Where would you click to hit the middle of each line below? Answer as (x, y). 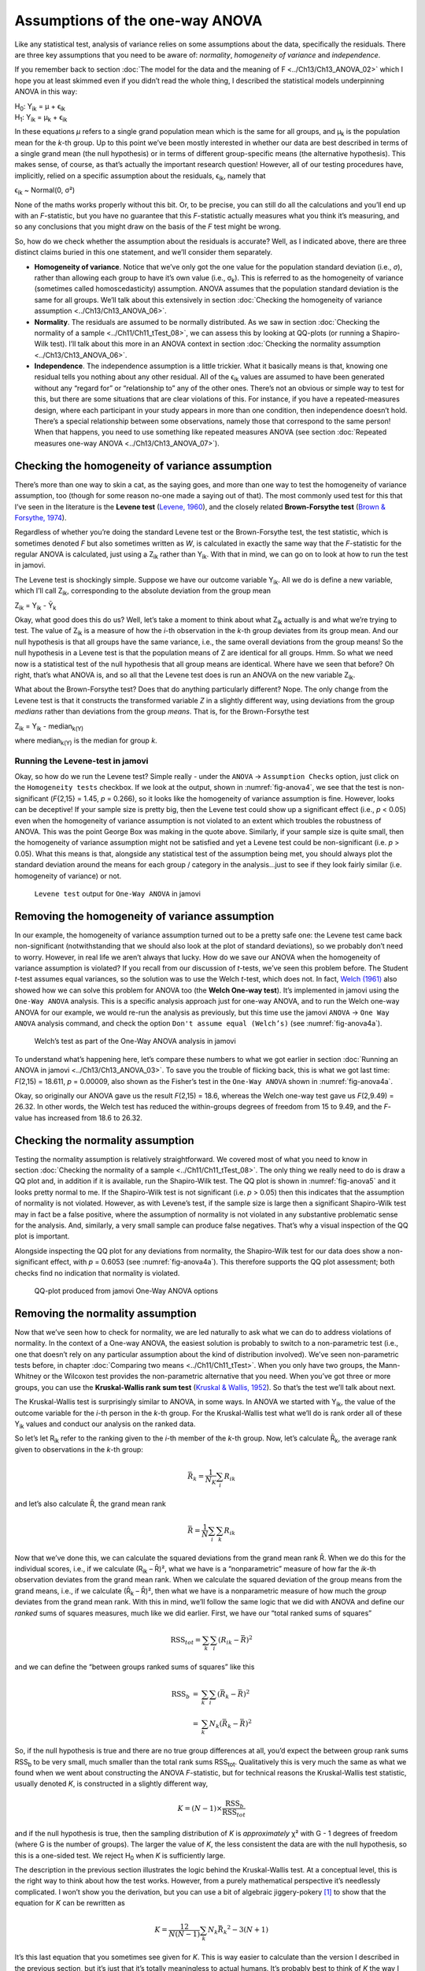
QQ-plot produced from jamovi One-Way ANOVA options (126, 1291)
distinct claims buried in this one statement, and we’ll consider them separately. (144, 252)
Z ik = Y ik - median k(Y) (49, 727)
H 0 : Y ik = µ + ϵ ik (40, 107)
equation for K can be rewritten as (70, 1903)
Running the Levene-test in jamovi (81, 761)
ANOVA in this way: (46, 91)
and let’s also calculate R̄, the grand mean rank (91, 1503)
